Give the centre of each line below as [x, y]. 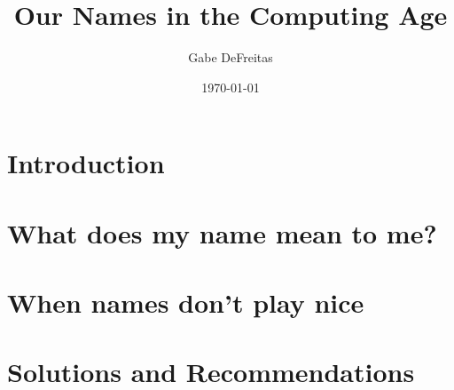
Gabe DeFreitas [231, 57]
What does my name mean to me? [222, 232]
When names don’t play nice [186, 302]
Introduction [86, 163]
